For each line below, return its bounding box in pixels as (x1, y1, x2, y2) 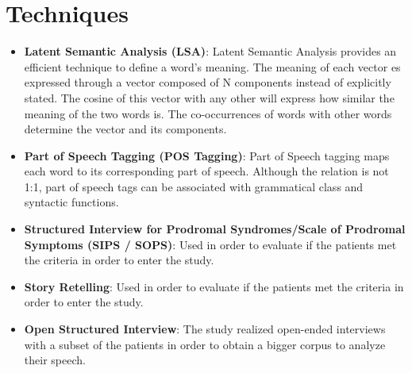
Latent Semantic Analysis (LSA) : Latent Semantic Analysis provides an (24, 43, 397, 60)
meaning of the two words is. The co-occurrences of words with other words (24, 105, 392, 121)
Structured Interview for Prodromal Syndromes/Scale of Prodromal (24, 221, 406, 237)
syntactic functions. (24, 194, 119, 210)
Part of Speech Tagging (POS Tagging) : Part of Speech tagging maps (24, 147, 390, 163)
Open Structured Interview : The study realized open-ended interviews (24, 321, 386, 337)
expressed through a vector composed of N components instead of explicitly (24, 74, 391, 90)
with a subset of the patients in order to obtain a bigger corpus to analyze (24, 336, 386, 352)
